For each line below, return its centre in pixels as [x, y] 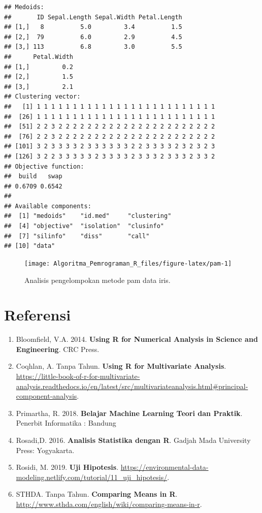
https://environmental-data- [165, 467]
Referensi [38, 315]
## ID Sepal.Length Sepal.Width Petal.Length [93, 17]
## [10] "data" [30, 246]
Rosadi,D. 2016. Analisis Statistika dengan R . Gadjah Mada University [133, 440]
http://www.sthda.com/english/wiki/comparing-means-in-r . [109, 504]
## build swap [33, 177]
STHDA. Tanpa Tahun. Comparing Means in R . [97, 494]
